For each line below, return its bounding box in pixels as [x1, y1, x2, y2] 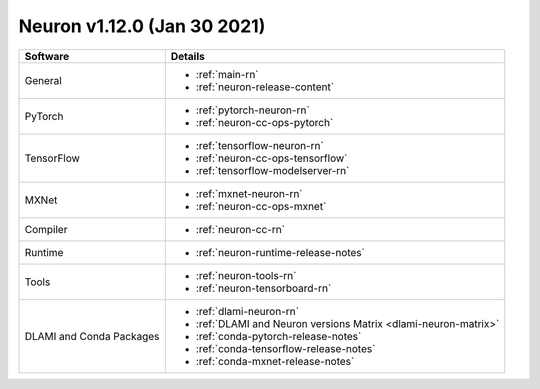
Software [24, 49, 70, 63]
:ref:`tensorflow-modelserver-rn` [195, 163, 350, 177]
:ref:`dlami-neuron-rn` [195, 304, 300, 318]
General [24, 73, 62, 87]
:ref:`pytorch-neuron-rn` [195, 103, 310, 117]
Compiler [24, 222, 68, 236]
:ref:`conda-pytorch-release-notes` [195, 329, 362, 343]
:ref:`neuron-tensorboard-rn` [195, 281, 332, 295]
